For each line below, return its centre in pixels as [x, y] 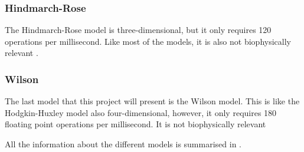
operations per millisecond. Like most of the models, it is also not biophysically [148, 41]
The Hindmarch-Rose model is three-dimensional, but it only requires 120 [138, 30]
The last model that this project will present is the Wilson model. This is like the [152, 101]
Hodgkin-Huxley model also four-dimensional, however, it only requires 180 [141, 112]
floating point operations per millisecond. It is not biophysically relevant [135, 124]
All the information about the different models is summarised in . [123, 144]
